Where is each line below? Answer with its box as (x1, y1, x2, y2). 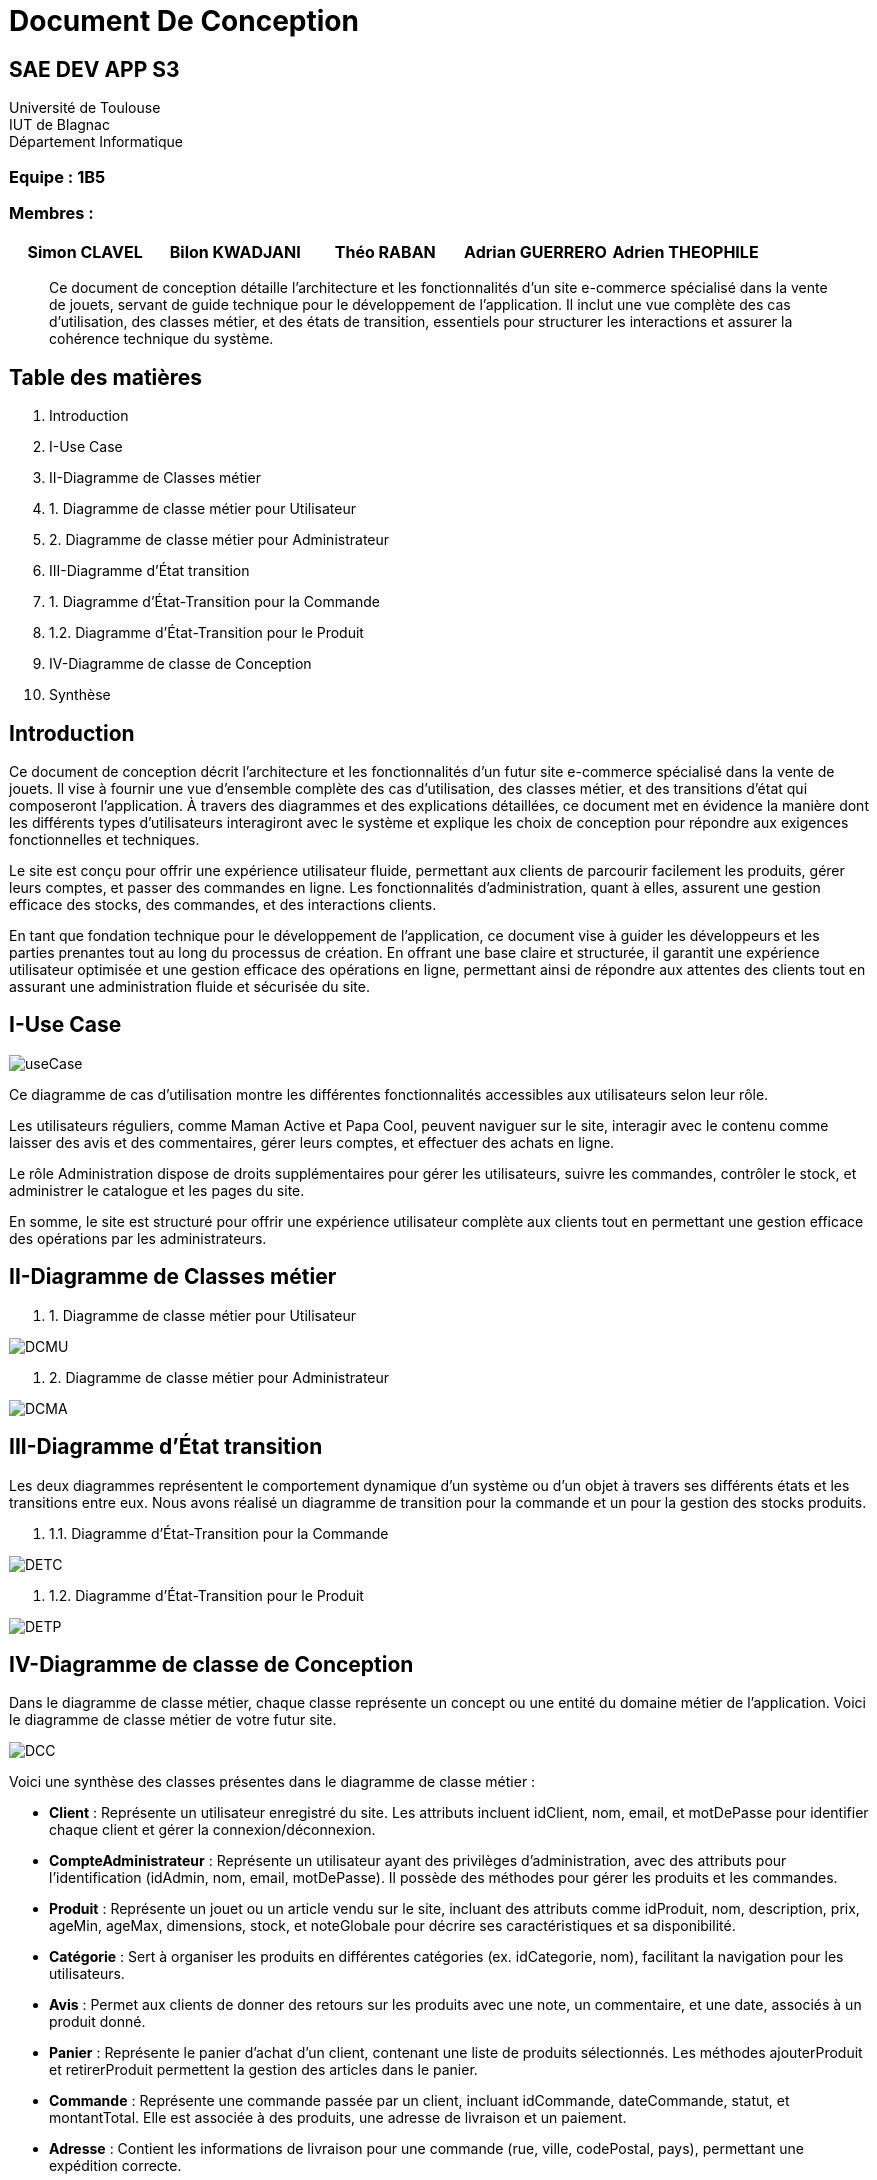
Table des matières (9, 364, 203, 390)
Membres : (9, 202, 94, 223)
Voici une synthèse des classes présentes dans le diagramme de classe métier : (9, 1773, 536, 1791)
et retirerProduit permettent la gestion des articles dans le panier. (49, 2061, 478, 2079)
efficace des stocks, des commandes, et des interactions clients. (9, 895, 437, 913)
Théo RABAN (334, 242, 436, 263)
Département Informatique (9, 133, 183, 151)
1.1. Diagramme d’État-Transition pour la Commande (49, 1524, 389, 1542)
